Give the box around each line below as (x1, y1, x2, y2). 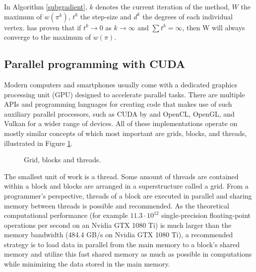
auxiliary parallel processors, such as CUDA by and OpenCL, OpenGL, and (4, 108, 235, 119)
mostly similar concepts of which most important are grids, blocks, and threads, (4, 128, 247, 138)
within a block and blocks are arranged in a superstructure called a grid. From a (4, 181, 249, 191)
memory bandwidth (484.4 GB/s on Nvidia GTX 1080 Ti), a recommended (4, 229, 233, 240)
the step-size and (80, 11, 131, 21)
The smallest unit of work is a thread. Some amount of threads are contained (4, 171, 239, 181)
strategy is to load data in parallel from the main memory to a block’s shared (4, 239, 240, 249)
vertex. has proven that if (4, 22, 81, 32)
